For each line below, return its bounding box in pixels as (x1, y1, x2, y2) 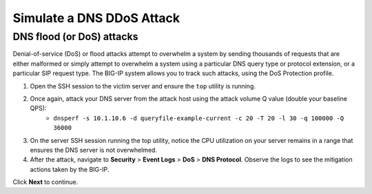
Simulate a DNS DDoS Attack (12, 10, 180, 26)
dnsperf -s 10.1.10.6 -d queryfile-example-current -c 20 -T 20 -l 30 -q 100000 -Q (53, 114, 344, 122)
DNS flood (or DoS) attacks (12, 30, 138, 43)
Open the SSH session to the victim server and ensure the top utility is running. (30, 81, 256, 90)
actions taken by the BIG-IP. (30, 165, 110, 173)
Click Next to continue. (12, 178, 79, 186)
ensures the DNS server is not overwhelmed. (30, 146, 158, 154)
